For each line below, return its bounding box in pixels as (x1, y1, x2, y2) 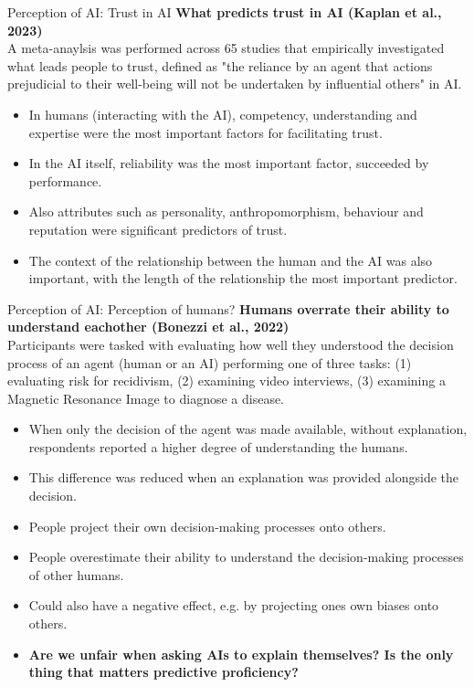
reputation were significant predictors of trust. (28, 219, 288, 238)
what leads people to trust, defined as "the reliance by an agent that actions (7, 56, 433, 75)
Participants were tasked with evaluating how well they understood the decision (7, 334, 454, 354)
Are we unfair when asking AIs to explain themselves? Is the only (28, 644, 454, 663)
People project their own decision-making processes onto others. (28, 516, 386, 535)
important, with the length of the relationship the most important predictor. (28, 269, 458, 288)
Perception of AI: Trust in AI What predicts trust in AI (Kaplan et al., (7, 3, 442, 21)
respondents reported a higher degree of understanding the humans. (28, 437, 408, 456)
